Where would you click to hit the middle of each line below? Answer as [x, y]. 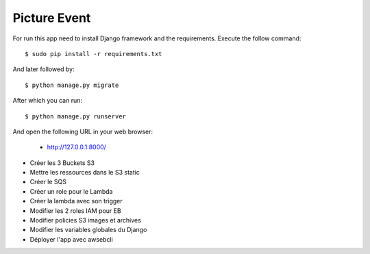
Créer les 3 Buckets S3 [62, 163]
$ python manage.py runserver [76, 116]
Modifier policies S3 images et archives [86, 220]
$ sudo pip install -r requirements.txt [94, 54]
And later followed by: [44, 69]
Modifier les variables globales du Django [88, 230]
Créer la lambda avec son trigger [76, 201]
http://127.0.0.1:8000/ [76, 147]
